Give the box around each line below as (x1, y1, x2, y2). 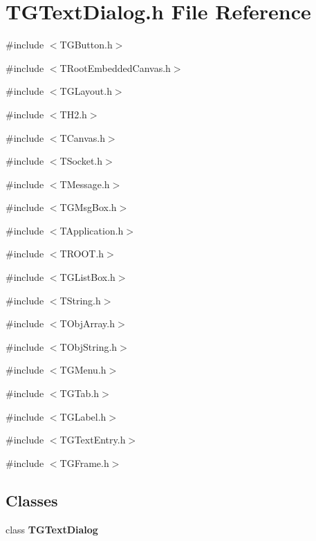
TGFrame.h (59, 455, 109, 470)
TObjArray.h (59, 316, 115, 331)
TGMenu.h (59, 363, 106, 377)
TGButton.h (59, 37, 113, 52)
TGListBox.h (59, 270, 115, 284)
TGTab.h (59, 386, 100, 401)
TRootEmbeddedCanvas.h (59, 60, 171, 75)
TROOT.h (59, 246, 104, 261)
